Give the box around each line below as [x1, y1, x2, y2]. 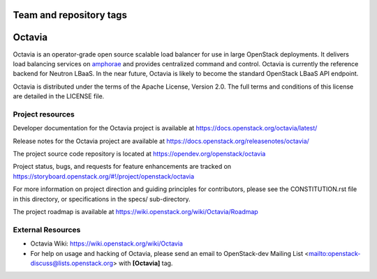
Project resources [13, 109, 75, 119]
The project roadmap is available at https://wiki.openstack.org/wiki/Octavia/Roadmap [13, 207, 258, 216]
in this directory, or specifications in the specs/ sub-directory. [13, 195, 191, 203]
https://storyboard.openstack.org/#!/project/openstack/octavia [13, 172, 195, 181]
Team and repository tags [13, 9, 127, 21]
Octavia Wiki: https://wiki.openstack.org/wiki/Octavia [30, 239, 183, 248]
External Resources [13, 225, 81, 234]
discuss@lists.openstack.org [30, 259, 113, 267]
